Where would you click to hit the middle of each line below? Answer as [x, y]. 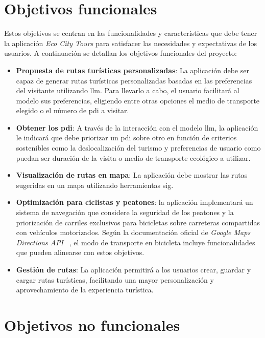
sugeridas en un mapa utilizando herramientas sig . [95, 185]
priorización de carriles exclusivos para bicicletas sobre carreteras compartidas [138, 222]
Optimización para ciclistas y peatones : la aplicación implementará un [135, 202]
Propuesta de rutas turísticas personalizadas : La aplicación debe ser [132, 70]
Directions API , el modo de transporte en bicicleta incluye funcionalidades [136, 242]
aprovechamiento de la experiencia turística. [85, 290]
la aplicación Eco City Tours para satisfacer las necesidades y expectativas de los [130, 43]
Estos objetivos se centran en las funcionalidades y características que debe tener [131, 33]
